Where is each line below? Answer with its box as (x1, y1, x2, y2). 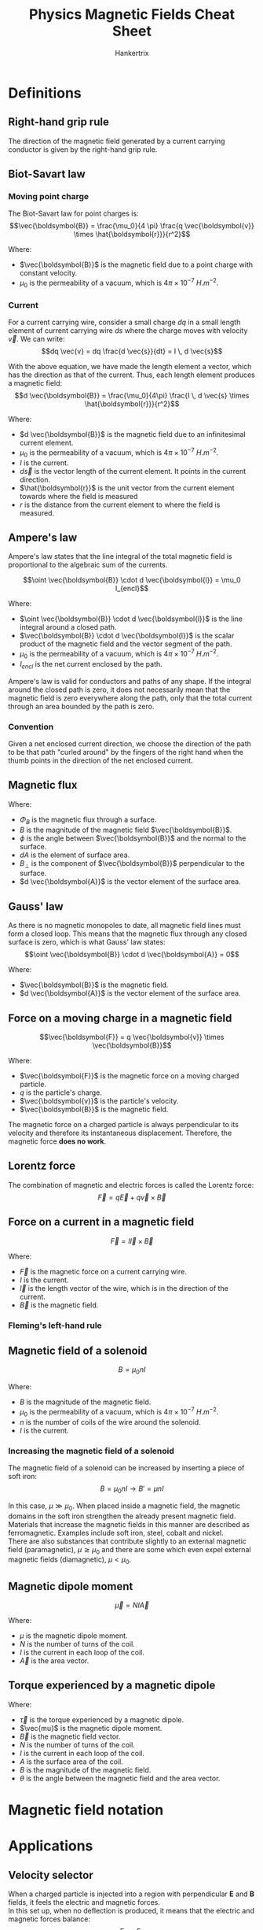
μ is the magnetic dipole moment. (19, 1631, 128, 1640)
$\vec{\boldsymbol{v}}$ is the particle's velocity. (19, 1096, 179, 1106)
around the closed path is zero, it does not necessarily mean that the (8, 685, 231, 694)
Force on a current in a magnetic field (8, 1215, 195, 1229)
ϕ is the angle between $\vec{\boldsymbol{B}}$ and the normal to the (19, 833, 247, 843)
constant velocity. (19, 268, 78, 278)
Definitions (8, 84, 82, 102)
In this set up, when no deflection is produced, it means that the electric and (8, 1906, 255, 1915)
